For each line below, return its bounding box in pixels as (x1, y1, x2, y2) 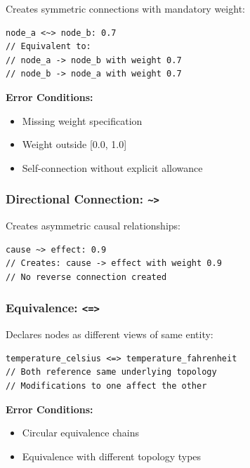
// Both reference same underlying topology (6, 367, 217, 377)
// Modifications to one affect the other (6, 381, 207, 392)
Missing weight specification (22, 113, 143, 128)
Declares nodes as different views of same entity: (6, 327, 213, 342)
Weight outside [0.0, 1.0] (22, 137, 127, 152)
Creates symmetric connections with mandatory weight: (6, 1, 245, 15)
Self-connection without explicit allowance (22, 160, 203, 175)
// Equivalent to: (6, 41, 91, 52)
